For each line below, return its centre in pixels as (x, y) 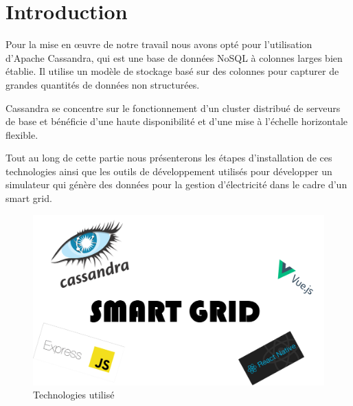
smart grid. (29, 198)
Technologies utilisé (74, 395)
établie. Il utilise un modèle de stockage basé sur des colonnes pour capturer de (172, 71)
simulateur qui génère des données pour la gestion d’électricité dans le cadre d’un (176, 184)
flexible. (22, 134)
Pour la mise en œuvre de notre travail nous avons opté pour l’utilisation (159, 44)
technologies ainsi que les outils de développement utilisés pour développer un (169, 171)
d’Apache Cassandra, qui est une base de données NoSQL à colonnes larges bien (174, 57)
